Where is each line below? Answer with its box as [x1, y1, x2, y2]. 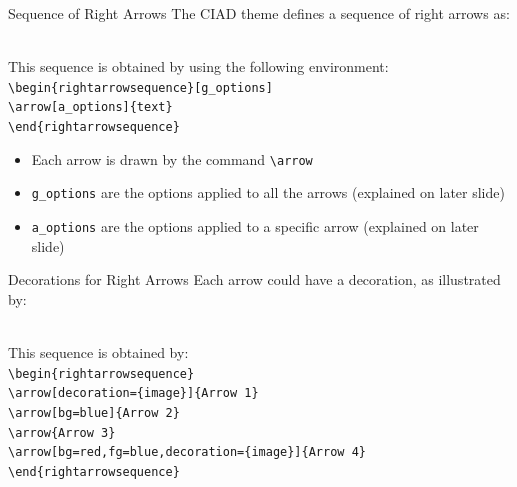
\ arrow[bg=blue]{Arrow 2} [8, 406, 180, 420]
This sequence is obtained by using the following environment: [8, 56, 389, 77]
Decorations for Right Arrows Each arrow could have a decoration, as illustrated [8, 269, 501, 290]
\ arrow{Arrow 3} [8, 425, 116, 440]
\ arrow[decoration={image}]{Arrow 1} [8, 386, 259, 401]
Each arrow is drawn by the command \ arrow [31, 148, 313, 169]
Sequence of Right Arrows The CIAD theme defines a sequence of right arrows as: [8, 3, 510, 23]
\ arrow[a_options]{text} [8, 100, 173, 115]
